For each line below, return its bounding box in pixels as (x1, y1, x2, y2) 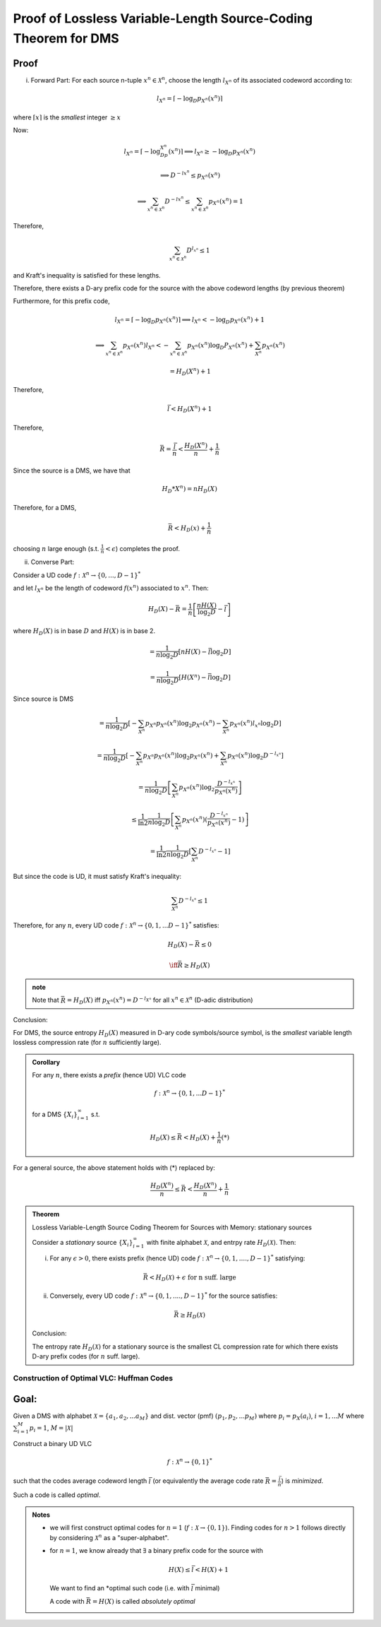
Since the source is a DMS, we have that (13, 466, 131, 475)
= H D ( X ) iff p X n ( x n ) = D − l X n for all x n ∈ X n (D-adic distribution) (66, 995, 253, 1006)
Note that (32, 996, 59, 1005)
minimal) (195, 1584, 220, 1592)
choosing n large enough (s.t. (13, 544, 99, 552)
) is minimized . (281, 1477, 324, 1485)
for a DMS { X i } (32, 1110, 78, 1120)
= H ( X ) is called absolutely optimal (92, 1597, 195, 1605)
